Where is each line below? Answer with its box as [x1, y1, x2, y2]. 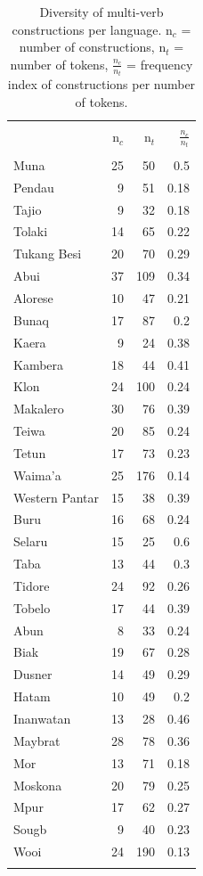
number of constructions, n [19, 37, 166, 56]
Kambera [13, 355, 64, 373]
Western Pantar [13, 487, 100, 506]
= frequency [126, 54, 193, 73]
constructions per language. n [12, 20, 173, 38]
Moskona [13, 775, 62, 794]
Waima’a [13, 465, 61, 484]
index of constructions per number [7, 75, 196, 94]
